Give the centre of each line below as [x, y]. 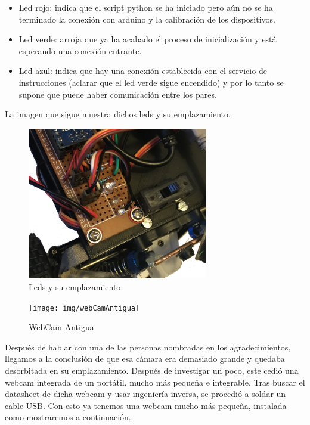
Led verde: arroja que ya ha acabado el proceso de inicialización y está [148, 39]
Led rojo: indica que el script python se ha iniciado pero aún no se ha [146, 7]
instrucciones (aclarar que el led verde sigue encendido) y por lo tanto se [151, 82]
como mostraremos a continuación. [68, 417]
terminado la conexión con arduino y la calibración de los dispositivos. [147, 19]
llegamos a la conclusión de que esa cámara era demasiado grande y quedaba [145, 359]
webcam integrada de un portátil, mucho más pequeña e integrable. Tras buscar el [155, 382]
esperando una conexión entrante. [80, 50]
